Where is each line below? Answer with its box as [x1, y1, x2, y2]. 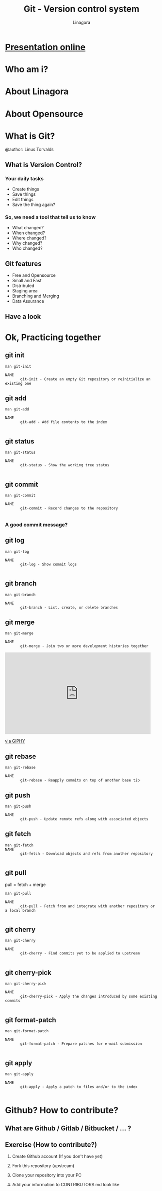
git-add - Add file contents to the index [20, 420, 108, 425]
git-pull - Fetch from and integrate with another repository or [20, 903, 155, 909]
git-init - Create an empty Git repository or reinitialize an [20, 376, 151, 382]
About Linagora [5, 86, 69, 97]
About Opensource [5, 108, 83, 119]
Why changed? [12, 240, 43, 246]
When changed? [12, 230, 45, 236]
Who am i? [5, 64, 49, 75]
